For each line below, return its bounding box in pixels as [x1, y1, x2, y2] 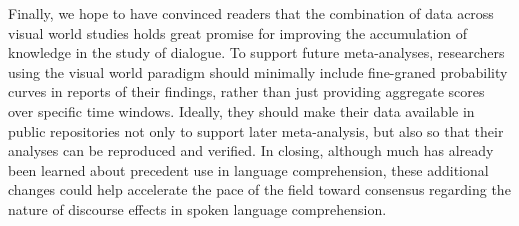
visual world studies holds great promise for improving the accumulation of [8, 22, 468, 43]
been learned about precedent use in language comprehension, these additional [8, 159, 489, 180]
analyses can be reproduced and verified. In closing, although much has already [8, 140, 494, 161]
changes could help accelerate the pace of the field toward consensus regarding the [8, 179, 511, 200]
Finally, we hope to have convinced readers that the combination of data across [8, 3, 494, 23]
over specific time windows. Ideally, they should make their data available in [8, 100, 475, 121]
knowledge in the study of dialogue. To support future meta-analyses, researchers [8, 42, 505, 63]
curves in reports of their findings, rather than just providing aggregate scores [8, 81, 485, 102]
